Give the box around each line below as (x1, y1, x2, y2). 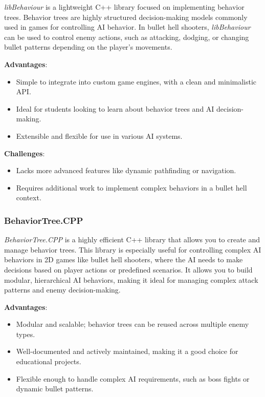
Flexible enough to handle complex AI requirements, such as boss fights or (16, 373, 250, 384)
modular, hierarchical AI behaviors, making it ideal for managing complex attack (4, 274, 258, 285)
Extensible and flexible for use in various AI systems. (16, 130, 183, 141)
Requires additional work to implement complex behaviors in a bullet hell (16, 182, 247, 193)
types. (16, 328, 35, 339)
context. (16, 192, 41, 203)
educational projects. (16, 356, 81, 367)
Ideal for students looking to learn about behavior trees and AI (16, 103, 214, 114)
